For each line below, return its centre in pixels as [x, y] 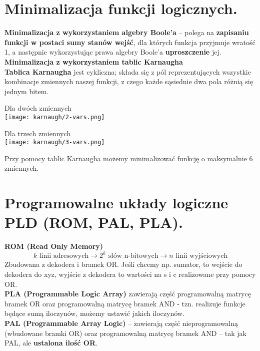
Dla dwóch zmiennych [38, 108]
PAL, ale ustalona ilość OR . [51, 343]
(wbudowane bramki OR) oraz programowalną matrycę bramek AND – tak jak [126, 333]
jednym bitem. [27, 91]
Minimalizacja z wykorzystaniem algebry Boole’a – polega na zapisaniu [127, 32]
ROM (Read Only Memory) [54, 246]
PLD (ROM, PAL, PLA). [94, 222]
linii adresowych [64, 256]
